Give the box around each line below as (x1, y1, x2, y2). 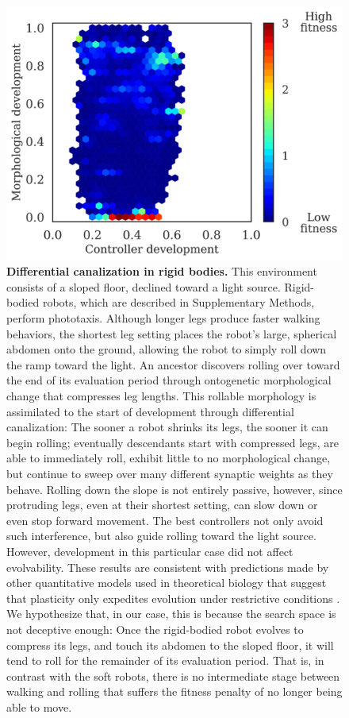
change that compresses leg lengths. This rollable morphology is (6, 388, 316, 403)
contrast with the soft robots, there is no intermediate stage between (6, 667, 340, 684)
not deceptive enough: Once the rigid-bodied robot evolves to (6, 620, 304, 637)
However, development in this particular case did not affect (6, 542, 293, 559)
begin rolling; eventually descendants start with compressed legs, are (6, 434, 339, 450)
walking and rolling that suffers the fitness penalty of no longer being (6, 683, 343, 700)
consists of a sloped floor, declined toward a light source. (6, 278, 281, 295)
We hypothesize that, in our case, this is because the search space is (6, 605, 336, 622)
